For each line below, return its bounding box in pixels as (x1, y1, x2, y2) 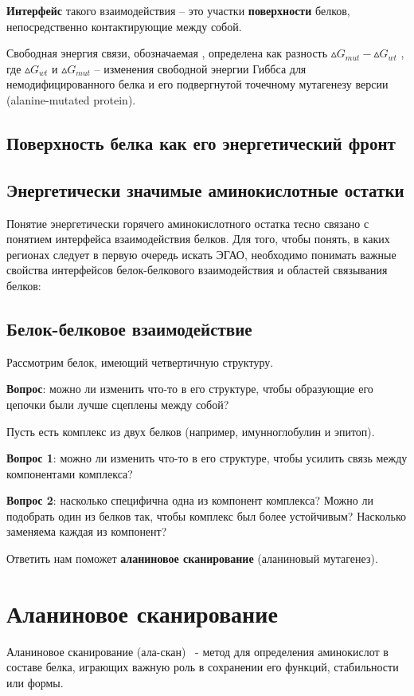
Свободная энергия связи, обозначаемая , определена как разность (6, 45, 328, 61)
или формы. (6, 674, 64, 690)
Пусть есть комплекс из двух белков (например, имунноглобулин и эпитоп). (6, 423, 375, 439)
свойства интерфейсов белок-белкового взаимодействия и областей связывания (6, 261, 388, 278)
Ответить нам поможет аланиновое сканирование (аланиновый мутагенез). (6, 550, 378, 567)
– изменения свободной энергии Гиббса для (94, 60, 307, 77)
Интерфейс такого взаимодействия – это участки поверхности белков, (6, 2, 350, 18)
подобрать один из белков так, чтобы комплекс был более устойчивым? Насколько (6, 507, 407, 524)
